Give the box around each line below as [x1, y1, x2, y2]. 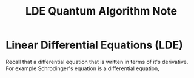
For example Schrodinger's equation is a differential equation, [5, 65, 160, 72]
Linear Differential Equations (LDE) [5, 38, 183, 52]
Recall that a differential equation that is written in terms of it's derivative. [5, 58, 189, 65]
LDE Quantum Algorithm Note [25, 4, 177, 18]
